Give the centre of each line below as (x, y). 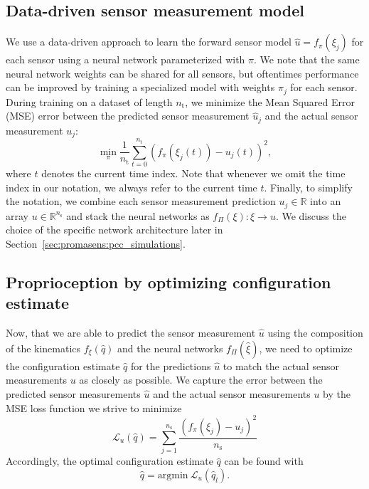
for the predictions (171, 366)
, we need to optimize (306, 348)
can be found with (264, 461)
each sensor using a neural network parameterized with (125, 59)
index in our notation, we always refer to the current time (132, 187)
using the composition (315, 333)
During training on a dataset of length (89, 101)
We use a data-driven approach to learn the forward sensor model (149, 42)
